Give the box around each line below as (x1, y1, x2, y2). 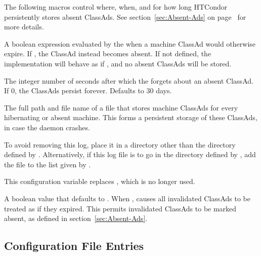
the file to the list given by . (4, 159, 91, 169)
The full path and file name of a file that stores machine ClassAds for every (4, 102, 238, 113)
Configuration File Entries (4, 238, 144, 253)
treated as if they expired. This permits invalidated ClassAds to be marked (4, 203, 237, 213)
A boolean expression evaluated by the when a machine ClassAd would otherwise (4, 38, 256, 49)
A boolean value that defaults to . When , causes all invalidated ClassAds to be (4, 193, 250, 203)
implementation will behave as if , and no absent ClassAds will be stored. (4, 58, 232, 68)
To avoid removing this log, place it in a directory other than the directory (4, 139, 236, 150)
